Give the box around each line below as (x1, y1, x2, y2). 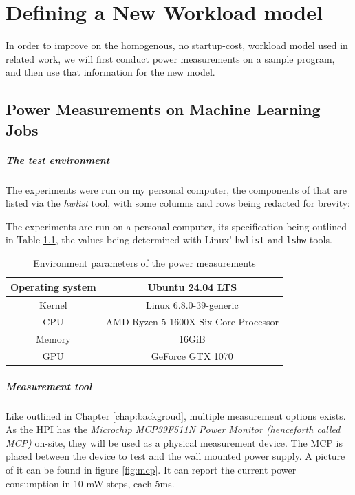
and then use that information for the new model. (6, 65, 215, 79)
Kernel (39, 297, 67, 312)
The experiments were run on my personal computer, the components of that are (6, 182, 347, 196)
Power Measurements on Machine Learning (6, 99, 321, 120)
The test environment (6, 152, 110, 167)
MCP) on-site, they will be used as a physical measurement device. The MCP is (6, 435, 343, 449)
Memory (36, 332, 71, 346)
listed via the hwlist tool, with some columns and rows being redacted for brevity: (6, 196, 350, 210)
